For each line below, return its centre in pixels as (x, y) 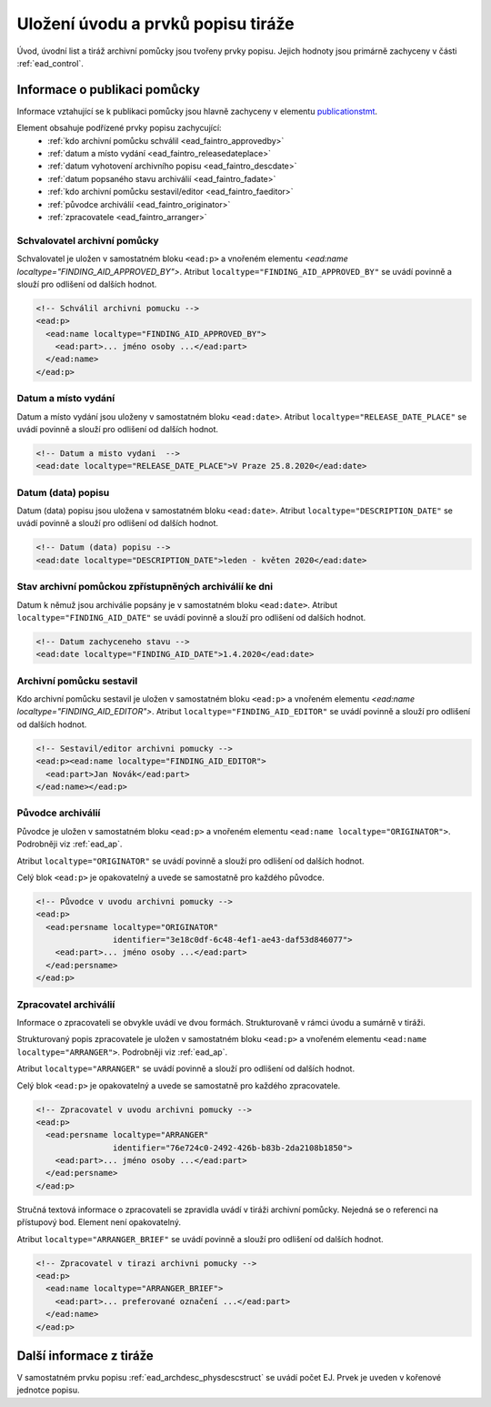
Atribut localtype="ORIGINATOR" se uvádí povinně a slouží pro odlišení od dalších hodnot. (190, 861)
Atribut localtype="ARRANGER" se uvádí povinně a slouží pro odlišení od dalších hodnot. (185, 1068)
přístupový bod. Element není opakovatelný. (99, 1222)
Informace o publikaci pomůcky (108, 90)
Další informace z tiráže (85, 1356)
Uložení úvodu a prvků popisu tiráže (155, 24)
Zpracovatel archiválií (66, 1004)
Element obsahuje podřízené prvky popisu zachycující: (119, 128)
